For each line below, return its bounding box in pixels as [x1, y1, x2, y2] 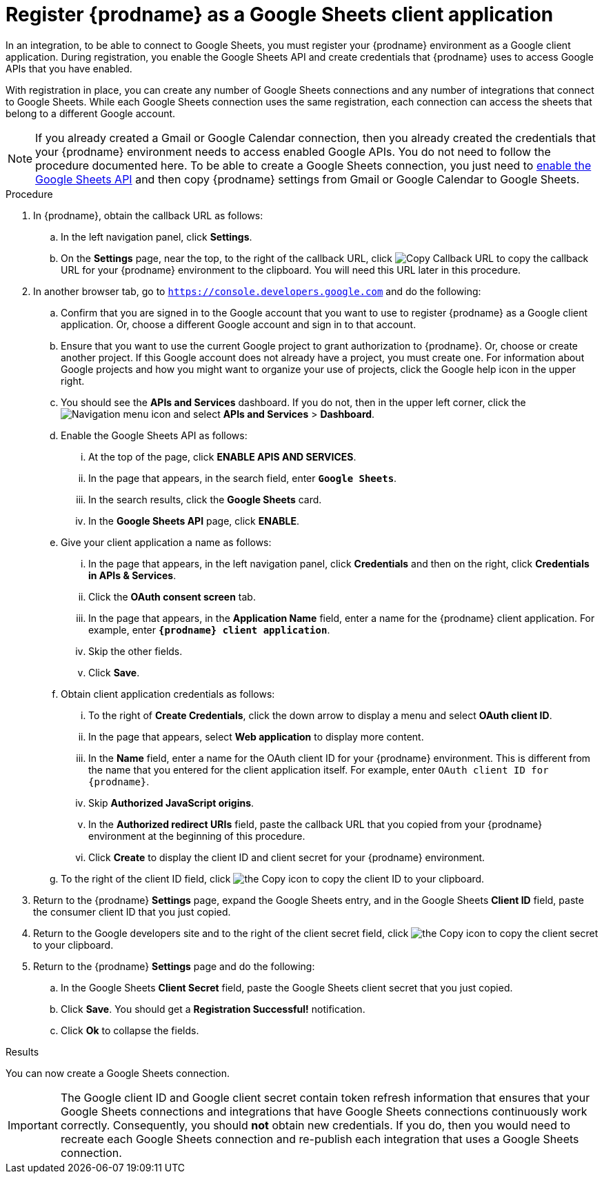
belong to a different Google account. [6, 107, 176, 119]
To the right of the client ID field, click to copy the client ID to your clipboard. [61, 872, 485, 885]
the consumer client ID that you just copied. [33, 905, 231, 918]
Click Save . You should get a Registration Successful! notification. [61, 1002, 365, 1015]
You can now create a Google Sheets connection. [6, 1067, 230, 1079]
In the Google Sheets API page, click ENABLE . [88, 514, 300, 527]
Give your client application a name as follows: [61, 536, 272, 548]
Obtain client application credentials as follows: [61, 687, 275, 700]
